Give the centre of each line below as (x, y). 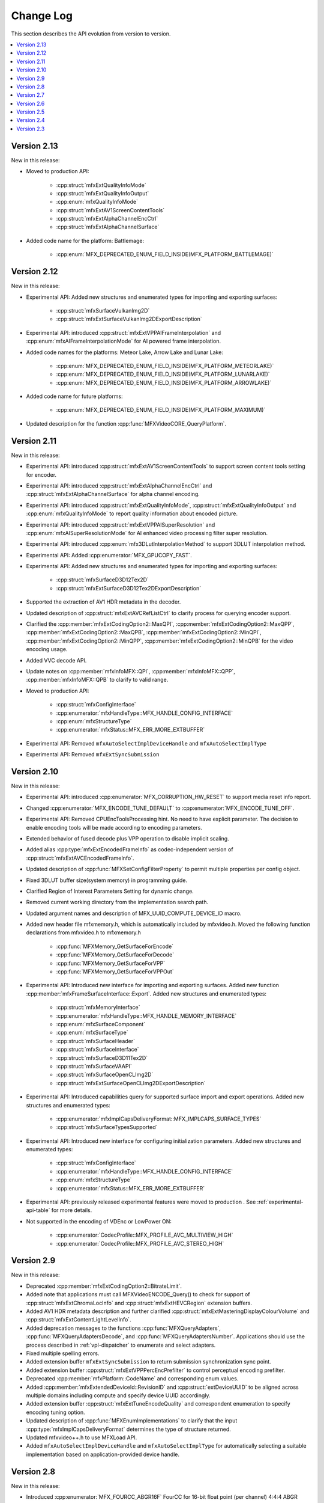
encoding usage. (47, 649)
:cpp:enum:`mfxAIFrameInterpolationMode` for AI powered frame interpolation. (124, 341)
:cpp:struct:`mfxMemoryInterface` (98, 1008)
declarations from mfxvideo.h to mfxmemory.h (83, 932)
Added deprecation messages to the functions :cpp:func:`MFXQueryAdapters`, (124, 1328)
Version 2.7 (31, 95)
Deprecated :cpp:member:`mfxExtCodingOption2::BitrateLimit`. (104, 1286)
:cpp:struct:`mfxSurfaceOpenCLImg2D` (105, 1075)
